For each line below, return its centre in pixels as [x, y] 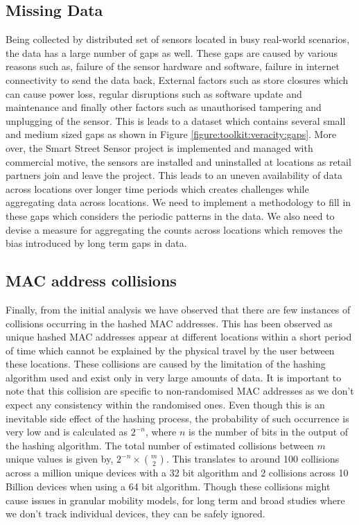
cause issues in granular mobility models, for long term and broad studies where [175, 500]
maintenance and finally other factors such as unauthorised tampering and [164, 107]
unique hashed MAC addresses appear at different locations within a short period [179, 337]
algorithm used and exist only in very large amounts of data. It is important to [174, 377]
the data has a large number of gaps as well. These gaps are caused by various [172, 52]
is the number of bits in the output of [269, 432]
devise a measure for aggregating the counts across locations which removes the [174, 229]
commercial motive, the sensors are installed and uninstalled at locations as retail [178, 161]
